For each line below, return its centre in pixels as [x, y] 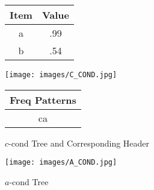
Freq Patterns [43, 100]
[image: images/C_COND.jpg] [61, 75]
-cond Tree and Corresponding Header [79, 143]
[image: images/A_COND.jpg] [61, 163]
